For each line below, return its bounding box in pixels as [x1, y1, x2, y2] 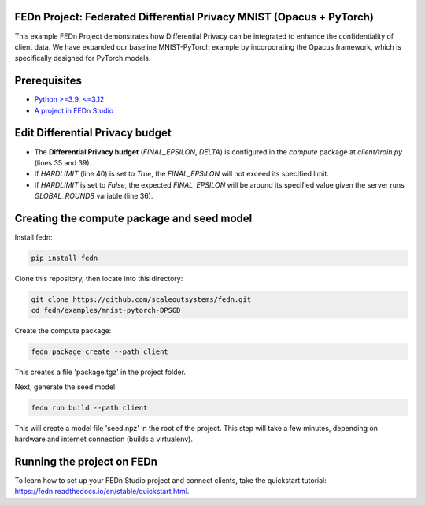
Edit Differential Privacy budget [14, 126, 172, 139]
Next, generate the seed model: [14, 382, 117, 392]
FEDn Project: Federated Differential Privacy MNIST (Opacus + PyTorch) [14, 10, 374, 24]
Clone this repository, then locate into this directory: [14, 273, 183, 283]
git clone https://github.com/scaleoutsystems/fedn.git [31, 295, 252, 303]
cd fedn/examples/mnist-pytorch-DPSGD [31, 306, 181, 315]
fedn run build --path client [31, 403, 148, 412]
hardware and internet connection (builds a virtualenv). [14, 434, 193, 444]
